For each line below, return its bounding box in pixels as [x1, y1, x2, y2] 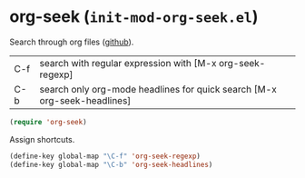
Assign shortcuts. [9, 133, 75, 144]
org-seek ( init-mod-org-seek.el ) [9, 6, 259, 27]
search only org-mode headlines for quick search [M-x [39, 83, 277, 95]
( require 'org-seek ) [9, 117, 88, 126]
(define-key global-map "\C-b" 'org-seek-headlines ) [9, 160, 213, 169]
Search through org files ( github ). [9, 36, 134, 47]
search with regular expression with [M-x [39, 56, 217, 69]
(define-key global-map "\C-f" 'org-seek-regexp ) [9, 152, 202, 161]
